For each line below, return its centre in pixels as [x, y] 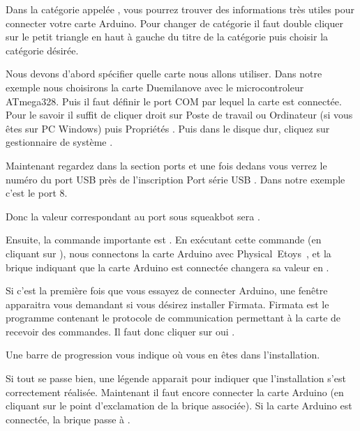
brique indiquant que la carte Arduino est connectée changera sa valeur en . [167, 267]
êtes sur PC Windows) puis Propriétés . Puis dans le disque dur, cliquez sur [168, 128]
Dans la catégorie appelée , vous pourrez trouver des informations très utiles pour [180, 9]
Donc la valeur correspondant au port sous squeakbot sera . [133, 216]
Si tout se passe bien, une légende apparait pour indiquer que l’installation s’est [176, 378]
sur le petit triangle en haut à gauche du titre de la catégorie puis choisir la [167, 37]
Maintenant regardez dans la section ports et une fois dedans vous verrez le [166, 165]
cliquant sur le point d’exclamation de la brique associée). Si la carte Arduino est [179, 406]
